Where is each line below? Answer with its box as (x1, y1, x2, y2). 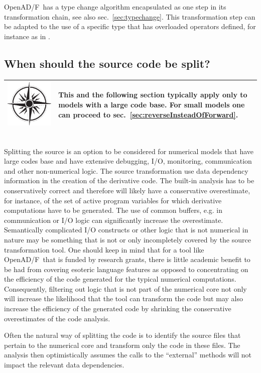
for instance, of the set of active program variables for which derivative (4, 195, 222, 205)
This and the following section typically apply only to (58, 89, 247, 100)
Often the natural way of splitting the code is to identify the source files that (4, 330, 241, 340)
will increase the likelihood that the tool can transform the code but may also (4, 293, 243, 304)
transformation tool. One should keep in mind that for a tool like (4, 244, 204, 255)
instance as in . (4, 31, 50, 41)
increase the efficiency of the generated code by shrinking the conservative (4, 303, 231, 314)
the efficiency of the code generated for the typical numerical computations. (4, 274, 236, 284)
